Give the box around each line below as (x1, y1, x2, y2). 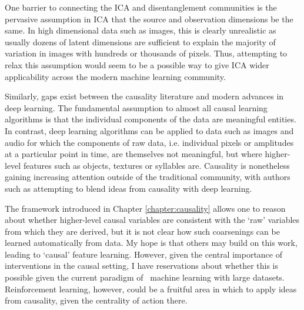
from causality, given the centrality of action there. (5, 294, 188, 306)
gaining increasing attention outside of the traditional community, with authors (5, 171, 290, 183)
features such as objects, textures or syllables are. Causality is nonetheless (23, 159, 290, 171)
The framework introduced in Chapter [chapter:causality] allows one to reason (5, 202, 286, 214)
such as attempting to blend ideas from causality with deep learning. (5, 182, 252, 194)
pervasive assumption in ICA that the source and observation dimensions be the (5, 12, 293, 25)
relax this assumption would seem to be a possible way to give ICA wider (5, 58, 269, 71)
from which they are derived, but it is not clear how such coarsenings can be (5, 225, 280, 237)
